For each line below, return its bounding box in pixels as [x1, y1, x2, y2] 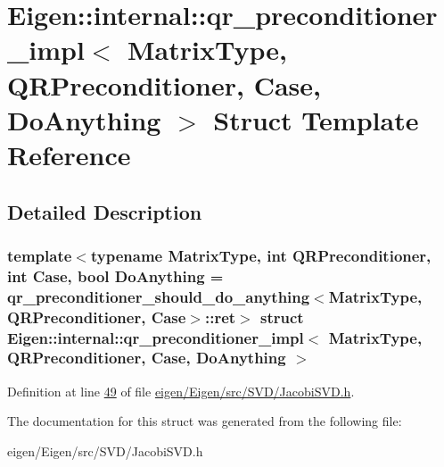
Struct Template [213, 101, 419, 138]
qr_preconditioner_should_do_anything [7, 285, 310, 307]
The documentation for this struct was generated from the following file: [7, 412, 402, 430]
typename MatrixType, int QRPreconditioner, [90, 244, 432, 266]
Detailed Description [7, 197, 202, 225]
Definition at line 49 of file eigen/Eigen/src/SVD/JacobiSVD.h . [7, 381, 355, 400]
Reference [7, 136, 131, 172]
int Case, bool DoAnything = [7, 264, 224, 287]
